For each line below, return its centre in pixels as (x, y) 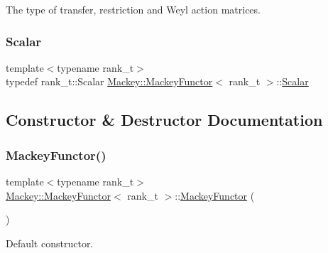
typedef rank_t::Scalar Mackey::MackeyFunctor (109, 81)
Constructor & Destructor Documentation (164, 120)
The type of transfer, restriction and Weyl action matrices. (133, 9)
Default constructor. (50, 243)
